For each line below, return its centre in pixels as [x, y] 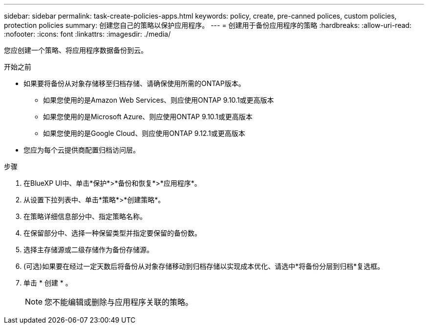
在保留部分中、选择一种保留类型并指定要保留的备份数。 [112, 233]
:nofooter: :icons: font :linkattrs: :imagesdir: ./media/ [87, 34]
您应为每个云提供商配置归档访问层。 [82, 150]
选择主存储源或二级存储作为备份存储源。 [88, 250]
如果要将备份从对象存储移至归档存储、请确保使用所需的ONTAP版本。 [134, 83]
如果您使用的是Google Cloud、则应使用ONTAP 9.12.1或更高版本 [144, 133]
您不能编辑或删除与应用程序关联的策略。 [119, 302]
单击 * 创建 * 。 [48, 283]
